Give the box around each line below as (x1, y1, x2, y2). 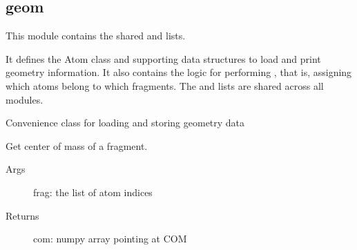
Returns (6, 208, 39, 222)
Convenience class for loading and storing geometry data (6, 115, 245, 130)
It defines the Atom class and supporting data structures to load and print (6, 51, 321, 66)
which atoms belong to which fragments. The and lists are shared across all (6, 78, 324, 93)
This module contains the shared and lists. (6, 28, 186, 43)
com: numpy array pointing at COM (33, 231, 187, 246)
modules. (6, 92, 44, 106)
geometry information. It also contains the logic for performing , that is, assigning (6, 65, 352, 79)
